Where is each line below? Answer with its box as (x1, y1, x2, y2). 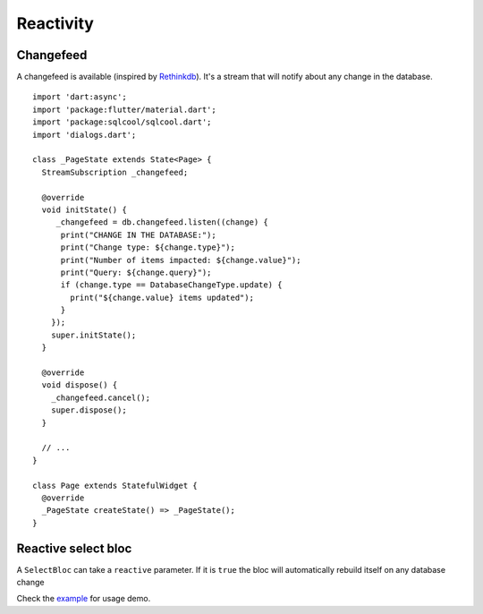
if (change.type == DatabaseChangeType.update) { (60, 280, 283, 290)
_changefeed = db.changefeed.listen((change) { (55, 217, 268, 227)
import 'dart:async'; (32, 92, 127, 102)
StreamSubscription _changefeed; (41, 166, 189, 177)
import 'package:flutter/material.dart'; (32, 104, 216, 115)
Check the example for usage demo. (16, 593, 151, 604)
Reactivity (16, 13, 94, 33)
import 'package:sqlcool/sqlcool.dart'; (32, 117, 212, 127)
